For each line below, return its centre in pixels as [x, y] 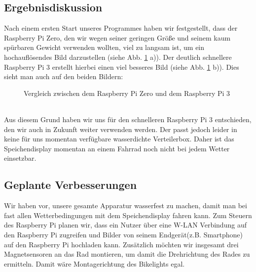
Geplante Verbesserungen [71, 185]
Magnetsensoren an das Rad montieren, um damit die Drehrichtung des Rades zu [127, 254]
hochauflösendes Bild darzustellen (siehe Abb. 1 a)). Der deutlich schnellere [118, 57]
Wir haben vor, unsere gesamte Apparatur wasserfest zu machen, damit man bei [126, 205]
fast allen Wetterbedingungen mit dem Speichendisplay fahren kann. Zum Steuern [128, 215]
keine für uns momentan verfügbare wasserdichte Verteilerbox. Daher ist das [119, 139]
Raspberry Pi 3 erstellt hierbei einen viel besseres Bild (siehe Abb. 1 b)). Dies [122, 67]
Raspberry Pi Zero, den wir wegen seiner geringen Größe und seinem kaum [117, 37]
